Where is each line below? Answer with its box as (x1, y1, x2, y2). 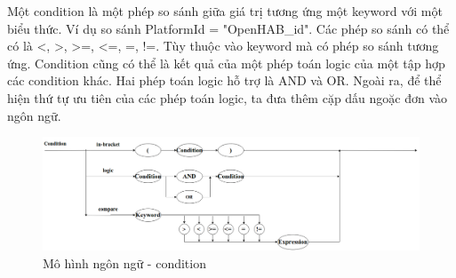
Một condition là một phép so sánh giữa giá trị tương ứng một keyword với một (7, 2, 443, 20)
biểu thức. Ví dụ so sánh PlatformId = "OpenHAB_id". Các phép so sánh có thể (7, 19, 450, 37)
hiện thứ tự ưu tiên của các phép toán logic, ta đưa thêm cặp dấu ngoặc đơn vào (7, 88, 448, 107)
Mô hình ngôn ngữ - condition (43, 253, 206, 272)
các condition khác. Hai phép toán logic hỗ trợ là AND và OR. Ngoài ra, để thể (7, 71, 442, 90)
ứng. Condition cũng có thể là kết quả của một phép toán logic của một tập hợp (7, 53, 445, 72)
